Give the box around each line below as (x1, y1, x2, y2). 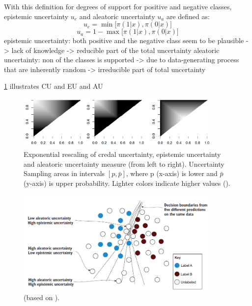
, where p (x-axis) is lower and (126, 168, 218, 178)
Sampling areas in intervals (24, 168, 105, 178)
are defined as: (166, 11, 210, 21)
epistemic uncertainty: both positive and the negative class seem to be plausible (4, 35, 244, 46)
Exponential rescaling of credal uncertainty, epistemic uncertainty (24, 149, 221, 159)
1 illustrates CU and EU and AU (4, 80, 103, 91)
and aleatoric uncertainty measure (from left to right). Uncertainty (24, 158, 224, 169)
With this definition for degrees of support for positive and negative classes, (4, 1, 232, 11)
